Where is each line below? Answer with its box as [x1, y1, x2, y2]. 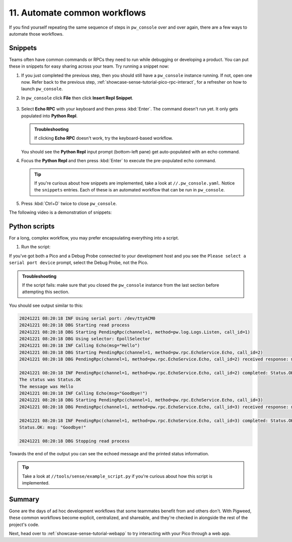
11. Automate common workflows [9, 7, 146, 18]
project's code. [9, 522, 39, 527]
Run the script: [21, 244, 51, 250]
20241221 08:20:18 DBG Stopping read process [19, 438, 130, 444]
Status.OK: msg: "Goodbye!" [19, 424, 86, 430]
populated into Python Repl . [21, 112, 78, 119]
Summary [9, 495, 39, 504]
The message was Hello [19, 384, 73, 389]
